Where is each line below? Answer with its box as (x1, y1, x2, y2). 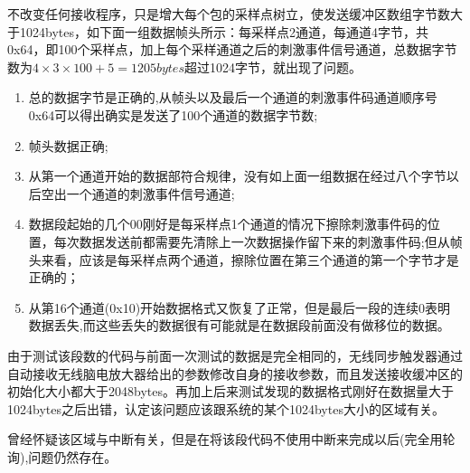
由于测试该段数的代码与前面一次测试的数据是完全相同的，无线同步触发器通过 (7, 345, 463, 364)
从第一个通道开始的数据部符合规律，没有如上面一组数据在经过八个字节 (28, 166, 446, 185)
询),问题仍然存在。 (7, 447, 117, 466)
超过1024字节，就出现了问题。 (183, 57, 362, 76)
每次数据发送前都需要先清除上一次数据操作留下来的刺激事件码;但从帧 (53, 232, 463, 251)
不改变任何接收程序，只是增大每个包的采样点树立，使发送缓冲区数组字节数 (7, 5, 450, 23)
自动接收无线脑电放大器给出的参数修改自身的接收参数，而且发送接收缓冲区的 (7, 364, 463, 383)
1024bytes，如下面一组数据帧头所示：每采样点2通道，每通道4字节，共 (19, 22, 428, 41)
